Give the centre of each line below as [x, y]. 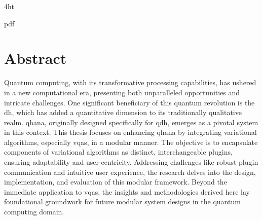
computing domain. [34, 212]
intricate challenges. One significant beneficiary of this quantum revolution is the [129, 102]
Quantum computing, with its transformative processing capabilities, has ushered [130, 82]
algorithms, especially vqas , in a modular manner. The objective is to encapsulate [131, 142]
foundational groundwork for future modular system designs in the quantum [122, 201]
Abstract [35, 58]
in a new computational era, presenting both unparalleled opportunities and [122, 92]
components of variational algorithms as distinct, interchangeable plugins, [118, 152]
